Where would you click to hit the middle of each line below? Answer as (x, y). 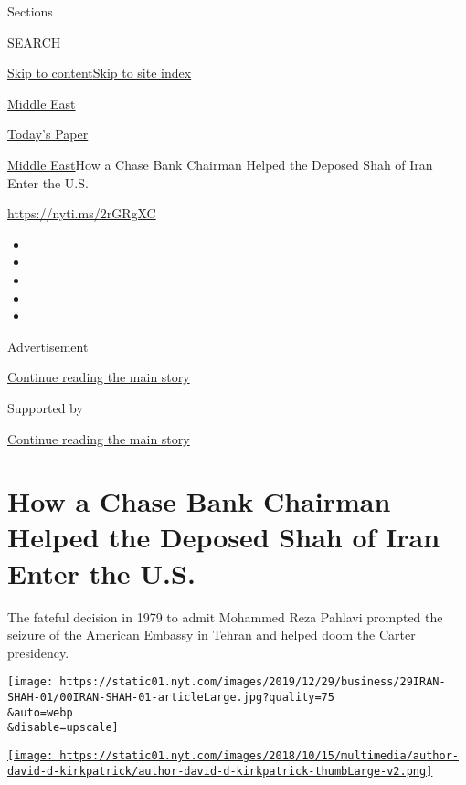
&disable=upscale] (63, 728)
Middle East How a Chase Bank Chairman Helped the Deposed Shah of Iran (220, 164)
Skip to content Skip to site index (100, 73)
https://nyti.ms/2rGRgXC (82, 213)
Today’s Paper (48, 134)
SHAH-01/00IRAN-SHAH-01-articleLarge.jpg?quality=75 (171, 698)
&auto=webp (40, 712)
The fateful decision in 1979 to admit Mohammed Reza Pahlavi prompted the (225, 616)
